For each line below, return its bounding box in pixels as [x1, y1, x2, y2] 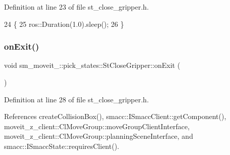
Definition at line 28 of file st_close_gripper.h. [4, 94, 149, 104]
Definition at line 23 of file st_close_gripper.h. [4, 2, 149, 12]
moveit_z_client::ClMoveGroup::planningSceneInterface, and [4, 131, 193, 141]
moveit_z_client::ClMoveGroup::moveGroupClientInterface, [4, 121, 190, 131]
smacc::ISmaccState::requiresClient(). [4, 140, 119, 151]
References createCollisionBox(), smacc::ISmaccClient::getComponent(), [4, 111, 226, 122]
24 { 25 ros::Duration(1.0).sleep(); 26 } [4, 18, 124, 29]
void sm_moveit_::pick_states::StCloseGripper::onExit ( [4, 60, 180, 70]
